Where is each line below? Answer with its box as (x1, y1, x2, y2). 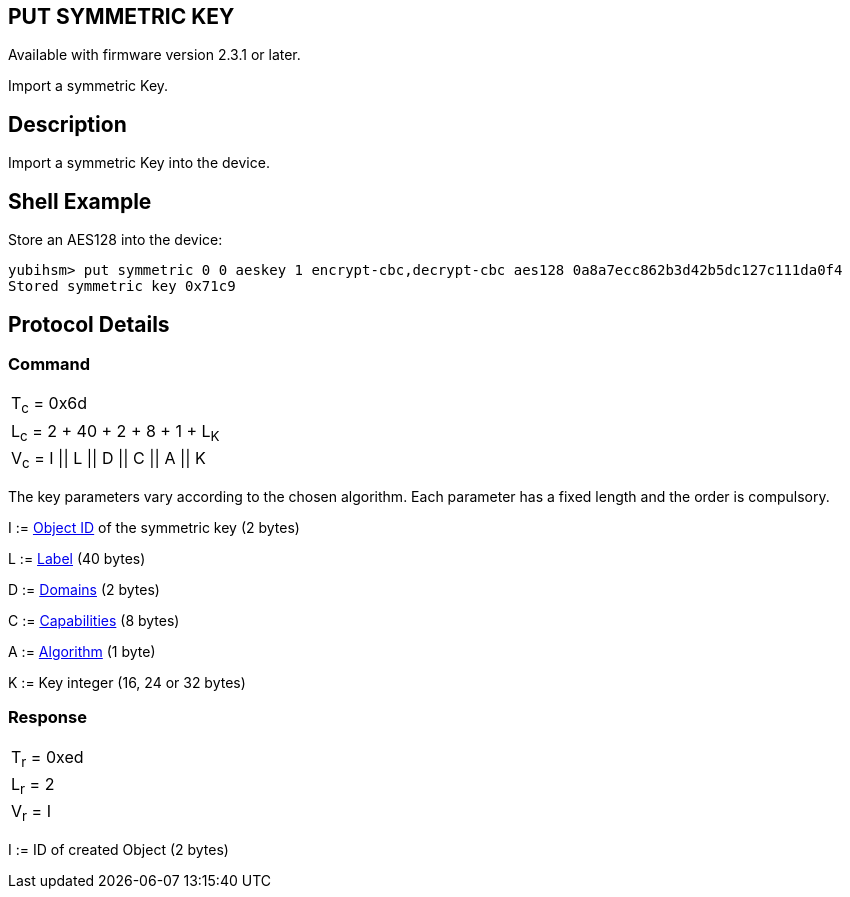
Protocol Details (8, 311, 170, 337)
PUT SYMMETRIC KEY (8, 4, 235, 29)
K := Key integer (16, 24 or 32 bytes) (8, 673, 246, 691)
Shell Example (8, 188, 152, 214)
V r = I (11, 801, 51, 825)
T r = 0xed (11, 746, 84, 770)
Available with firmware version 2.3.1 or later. (8, 46, 301, 64)
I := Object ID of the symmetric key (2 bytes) (8, 518, 300, 536)
